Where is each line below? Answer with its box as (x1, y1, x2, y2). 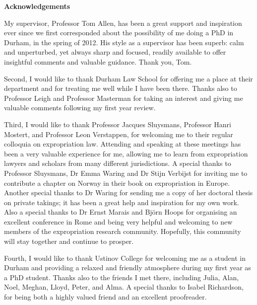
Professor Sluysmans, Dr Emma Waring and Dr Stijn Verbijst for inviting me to (4, 167, 248, 178)
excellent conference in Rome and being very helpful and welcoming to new (4, 216, 233, 227)
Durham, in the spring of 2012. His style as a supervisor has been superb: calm (4, 37, 244, 47)
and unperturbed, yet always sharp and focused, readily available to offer (4, 47, 226, 57)
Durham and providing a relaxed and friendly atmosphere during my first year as (4, 262, 251, 273)
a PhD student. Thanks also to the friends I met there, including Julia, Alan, (4, 272, 239, 282)
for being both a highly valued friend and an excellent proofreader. (4, 292, 207, 302)
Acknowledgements (4, 1, 70, 11)
